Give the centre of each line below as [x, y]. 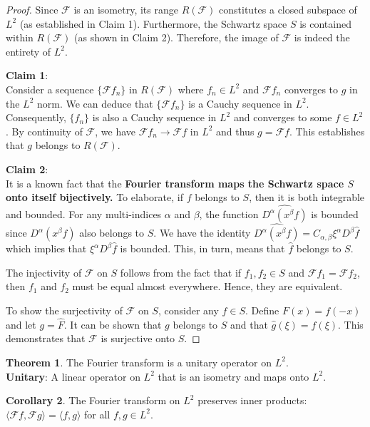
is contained [325, 23]
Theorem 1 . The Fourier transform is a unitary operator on [139, 362]
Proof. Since [32, 9]
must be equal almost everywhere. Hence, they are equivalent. [207, 286]
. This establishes [327, 131]
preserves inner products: [252, 400]
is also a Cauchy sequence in [154, 117]
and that [249, 324]
